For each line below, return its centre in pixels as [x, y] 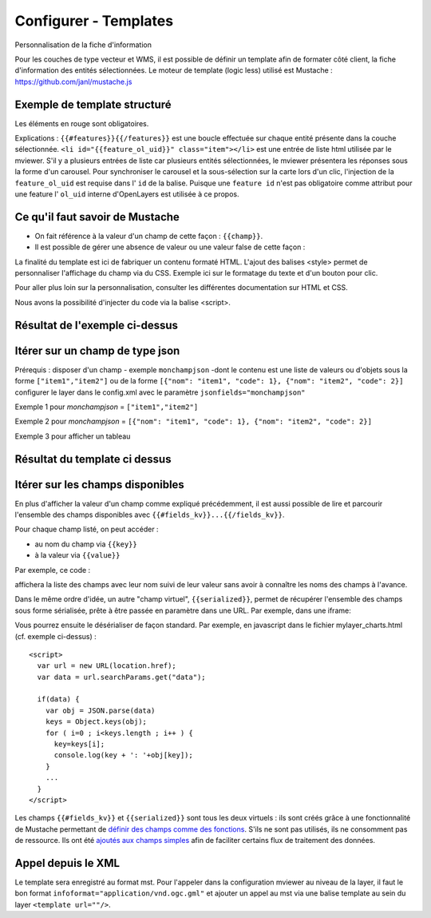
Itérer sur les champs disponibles [100, 485]
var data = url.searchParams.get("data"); [122, 677]
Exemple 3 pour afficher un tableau [73, 436]
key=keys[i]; [79, 744]
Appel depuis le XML [67, 863]
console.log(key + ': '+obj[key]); [123, 755]
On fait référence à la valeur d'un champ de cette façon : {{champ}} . [149, 236]
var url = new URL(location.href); [107, 666]
